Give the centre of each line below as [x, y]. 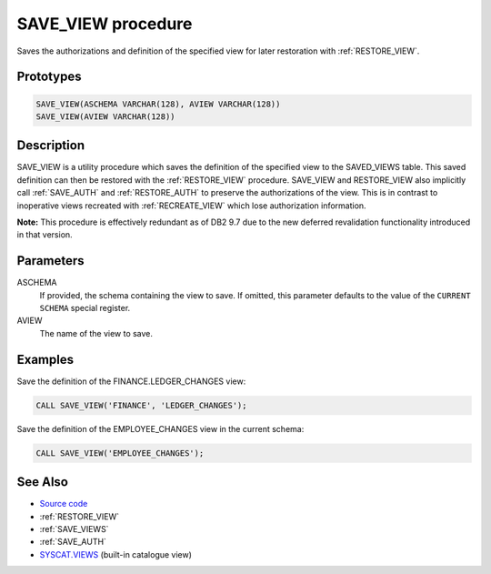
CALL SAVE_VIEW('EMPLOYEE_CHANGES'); [120, 453]
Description [51, 146]
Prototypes [49, 77]
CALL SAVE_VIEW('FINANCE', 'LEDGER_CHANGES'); [141, 405]
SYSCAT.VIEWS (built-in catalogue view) [116, 554]
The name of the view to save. [96, 333]
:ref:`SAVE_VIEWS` [74, 529]
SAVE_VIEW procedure [105, 24]
